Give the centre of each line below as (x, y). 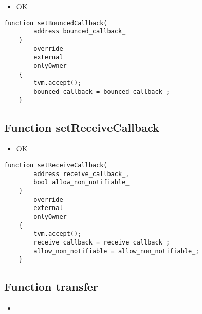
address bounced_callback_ (80, 32)
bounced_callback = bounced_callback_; (102, 91)
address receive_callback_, (81, 174)
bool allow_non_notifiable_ (81, 182)
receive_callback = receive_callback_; (102, 242)
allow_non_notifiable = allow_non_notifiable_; (116, 251)
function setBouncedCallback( (56, 23)
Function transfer (51, 286)
